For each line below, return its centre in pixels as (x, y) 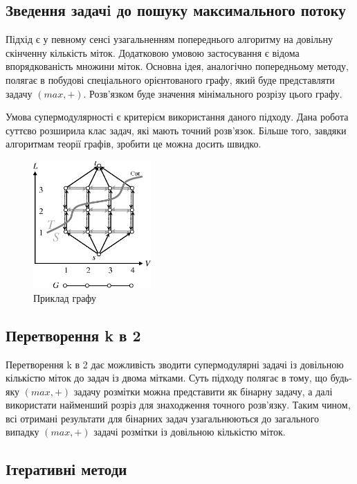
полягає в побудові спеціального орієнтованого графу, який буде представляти (170, 79)
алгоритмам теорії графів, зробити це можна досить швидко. (134, 144)
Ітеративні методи (66, 469)
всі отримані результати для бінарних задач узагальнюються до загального (163, 418)
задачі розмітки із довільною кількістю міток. (190, 432)
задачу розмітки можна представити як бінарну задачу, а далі (203, 391)
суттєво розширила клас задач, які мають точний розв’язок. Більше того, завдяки (176, 130)
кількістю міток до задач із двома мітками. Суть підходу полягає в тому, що (167, 378)
